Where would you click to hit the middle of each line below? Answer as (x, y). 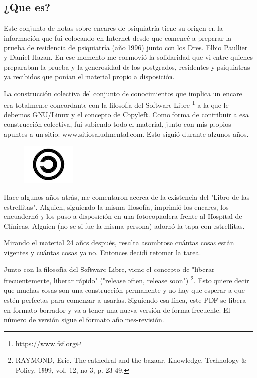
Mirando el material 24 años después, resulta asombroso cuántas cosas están (119, 243)
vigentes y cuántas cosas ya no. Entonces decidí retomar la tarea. (103, 252)
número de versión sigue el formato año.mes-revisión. (84, 319)
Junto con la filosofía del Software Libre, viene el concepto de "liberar (109, 269)
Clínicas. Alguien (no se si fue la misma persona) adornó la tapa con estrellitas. (124, 226)
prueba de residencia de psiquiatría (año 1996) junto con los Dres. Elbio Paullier (126, 47)
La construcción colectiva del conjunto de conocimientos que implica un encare (123, 93)
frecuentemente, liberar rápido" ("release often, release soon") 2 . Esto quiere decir (127, 280)
